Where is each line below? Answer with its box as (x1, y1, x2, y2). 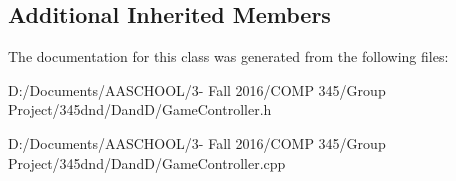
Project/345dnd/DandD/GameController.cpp (8, 152, 286, 173)
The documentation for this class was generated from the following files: (8, 46, 449, 67)
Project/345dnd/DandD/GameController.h (8, 99, 272, 120)
